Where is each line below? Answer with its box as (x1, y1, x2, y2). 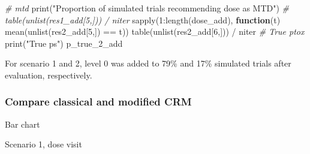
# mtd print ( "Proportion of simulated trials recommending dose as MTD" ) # (5, 2, 290, 14)
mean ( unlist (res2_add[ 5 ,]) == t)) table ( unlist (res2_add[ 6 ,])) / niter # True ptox (5, 25, 305, 38)
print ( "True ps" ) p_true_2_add (5, 37, 123, 49)
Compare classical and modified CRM (5, 94, 192, 109)
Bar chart (5, 117, 40, 130)
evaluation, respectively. (5, 68, 92, 81)
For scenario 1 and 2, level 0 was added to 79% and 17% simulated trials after (5, 57, 291, 70)
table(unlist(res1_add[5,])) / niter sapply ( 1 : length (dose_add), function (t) (5, 13, 281, 26)
